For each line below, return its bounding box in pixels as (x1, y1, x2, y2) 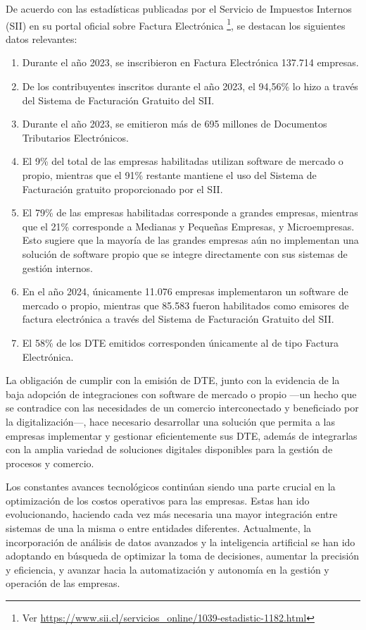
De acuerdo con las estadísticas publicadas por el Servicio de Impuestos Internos (6, 1, 352, 16)
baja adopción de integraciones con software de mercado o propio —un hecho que (6, 386, 357, 401)
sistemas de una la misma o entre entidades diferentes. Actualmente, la (6, 521, 312, 536)
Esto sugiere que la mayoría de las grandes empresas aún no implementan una (22, 233, 359, 247)
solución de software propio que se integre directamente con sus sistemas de (22, 246, 348, 261)
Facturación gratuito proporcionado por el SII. (22, 181, 223, 196)
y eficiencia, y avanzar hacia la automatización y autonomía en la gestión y (6, 562, 329, 576)
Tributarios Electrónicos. (22, 130, 129, 144)
